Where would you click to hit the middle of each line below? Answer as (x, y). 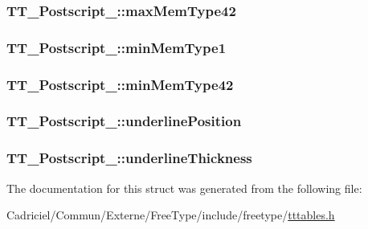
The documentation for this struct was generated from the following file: (184, 188)
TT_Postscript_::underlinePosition (124, 121)
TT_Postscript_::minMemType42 (120, 84)
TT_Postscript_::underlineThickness (129, 158)
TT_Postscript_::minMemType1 (117, 47)
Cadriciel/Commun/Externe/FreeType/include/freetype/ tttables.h (171, 215)
